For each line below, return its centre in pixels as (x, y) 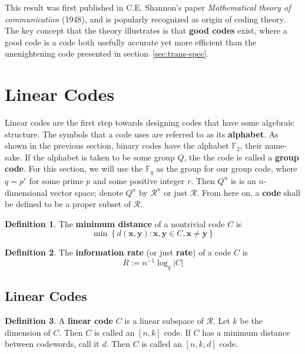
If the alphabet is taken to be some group (100, 157)
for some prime (56, 180)
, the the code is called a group (241, 157)
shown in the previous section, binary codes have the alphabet (117, 145)
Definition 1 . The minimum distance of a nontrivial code (115, 223)
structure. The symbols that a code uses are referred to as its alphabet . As (142, 134)
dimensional (26, 192)
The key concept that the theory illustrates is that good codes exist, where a (146, 30)
